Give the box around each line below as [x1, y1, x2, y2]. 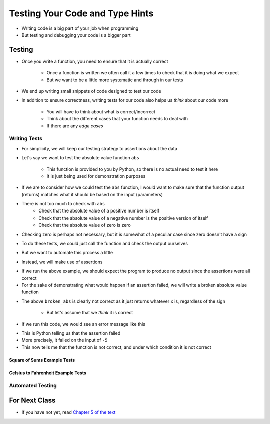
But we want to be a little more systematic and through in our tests [46, 77, 183, 83]
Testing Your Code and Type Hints [9, 8, 154, 19]
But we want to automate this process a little [21, 250, 113, 256]
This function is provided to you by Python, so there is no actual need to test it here [46, 166, 218, 172]
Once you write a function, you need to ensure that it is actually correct [21, 58, 168, 64]
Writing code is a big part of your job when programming [21, 25, 139, 31]
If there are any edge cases [46, 123, 103, 129]
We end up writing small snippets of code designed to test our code [21, 88, 162, 94]
